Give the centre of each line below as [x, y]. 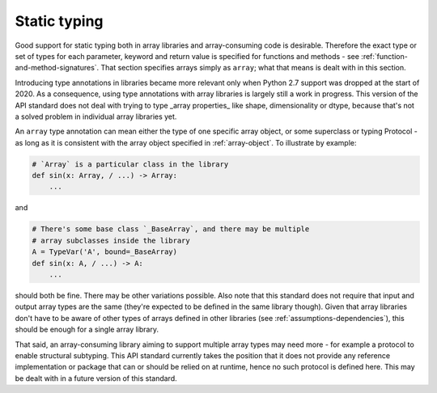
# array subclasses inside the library [111, 240]
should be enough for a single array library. [87, 330]
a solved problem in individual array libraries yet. [96, 116]
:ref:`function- [384, 56]
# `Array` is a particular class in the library [130, 164]
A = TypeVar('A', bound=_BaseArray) [105, 252]
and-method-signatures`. [57, 68]
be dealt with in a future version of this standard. [96, 378]
